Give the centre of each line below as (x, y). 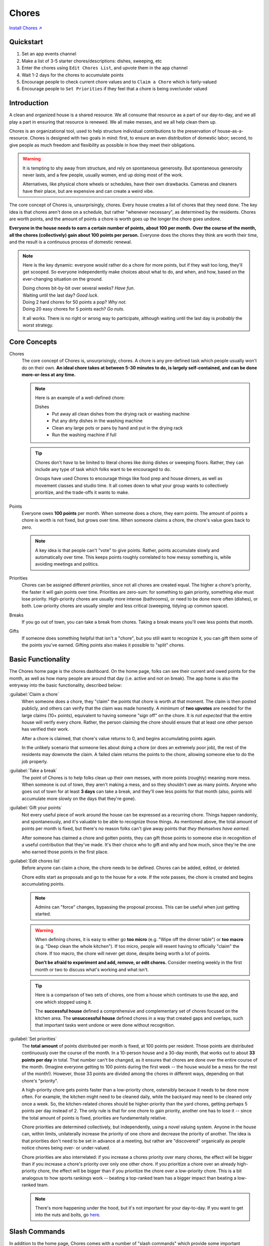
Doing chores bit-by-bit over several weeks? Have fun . (79, 288)
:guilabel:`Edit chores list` (35, 861)
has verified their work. (45, 729)
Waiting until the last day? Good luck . (61, 295)
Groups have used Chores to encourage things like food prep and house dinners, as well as (129, 478)
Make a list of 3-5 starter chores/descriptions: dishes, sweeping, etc (92, 61)
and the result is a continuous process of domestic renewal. (70, 242)
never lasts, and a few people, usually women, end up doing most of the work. (103, 175)
